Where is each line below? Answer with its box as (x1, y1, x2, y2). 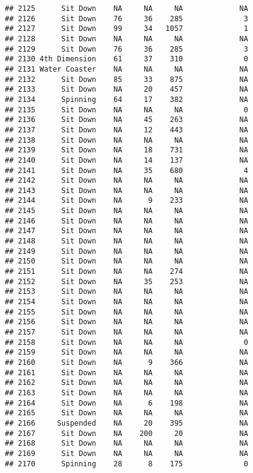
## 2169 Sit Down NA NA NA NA (5, 449, 248, 458)
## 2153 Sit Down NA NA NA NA (5, 287, 248, 296)
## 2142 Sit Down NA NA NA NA (5, 176, 248, 185)
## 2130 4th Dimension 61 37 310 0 (5, 55, 248, 64)
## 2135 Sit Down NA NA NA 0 (5, 105, 248, 114)
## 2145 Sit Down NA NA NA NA (5, 206, 248, 216)
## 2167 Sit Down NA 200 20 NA (5, 429, 248, 438)
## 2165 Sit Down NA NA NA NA (5, 409, 248, 418)
